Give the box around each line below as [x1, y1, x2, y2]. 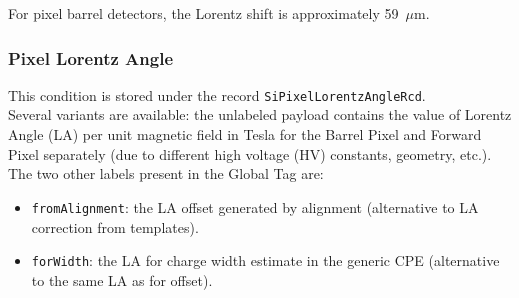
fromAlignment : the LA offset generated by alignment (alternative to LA [31, 196, 479, 217]
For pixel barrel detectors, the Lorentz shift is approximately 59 [8, 3, 399, 23]
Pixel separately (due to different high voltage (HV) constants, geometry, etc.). [8, 143, 492, 164]
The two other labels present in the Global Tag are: [8, 163, 324, 184]
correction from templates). [31, 216, 199, 237]
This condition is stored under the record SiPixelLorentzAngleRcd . [8, 84, 426, 105]
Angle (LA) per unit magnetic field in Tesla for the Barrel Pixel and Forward [8, 124, 482, 145]
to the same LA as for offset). [31, 269, 213, 290]
